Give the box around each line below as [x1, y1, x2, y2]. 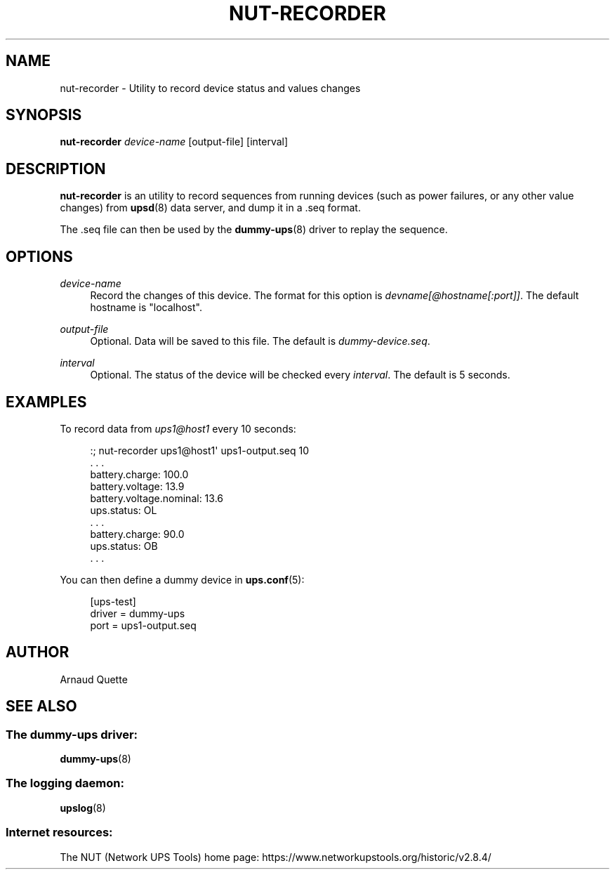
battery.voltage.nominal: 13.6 [90, 492, 223, 504]
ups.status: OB [90, 539, 158, 552]
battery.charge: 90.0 [90, 527, 185, 540]
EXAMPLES [6, 393, 87, 411]
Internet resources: [6, 825, 113, 840]
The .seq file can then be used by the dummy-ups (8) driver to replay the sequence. [60, 223, 448, 236]
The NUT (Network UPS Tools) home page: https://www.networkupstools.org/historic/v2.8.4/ [60, 850, 491, 863]
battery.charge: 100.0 [90, 468, 189, 480]
